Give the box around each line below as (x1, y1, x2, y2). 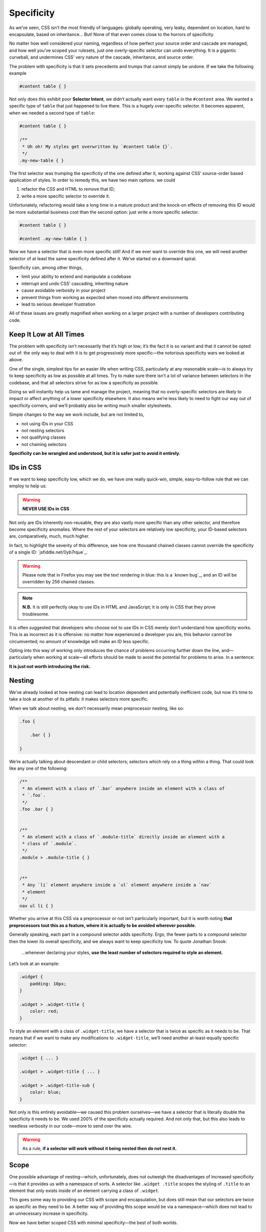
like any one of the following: (9, 765, 68, 771)
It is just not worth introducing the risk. (9, 663, 91, 669)
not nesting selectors (21, 427, 65, 433)
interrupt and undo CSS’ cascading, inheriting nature (21, 280, 129, 286)
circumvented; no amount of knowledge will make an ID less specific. (9, 638, 150, 644)
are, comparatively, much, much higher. (9, 533, 90, 539)
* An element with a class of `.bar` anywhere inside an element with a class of (22, 786, 225, 791)
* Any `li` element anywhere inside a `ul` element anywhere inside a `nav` (22, 882, 212, 888)
